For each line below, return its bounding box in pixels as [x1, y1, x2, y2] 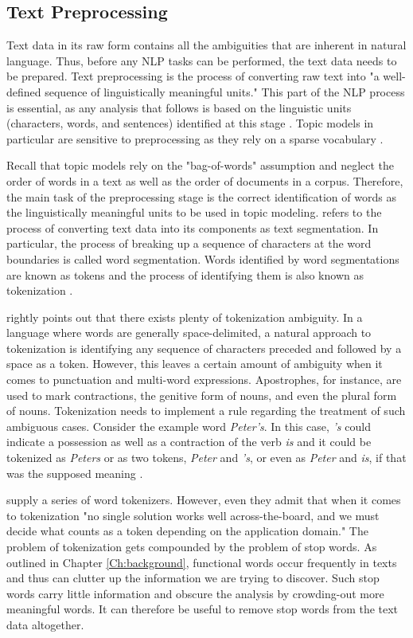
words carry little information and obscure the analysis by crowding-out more [6, 585, 384, 601]
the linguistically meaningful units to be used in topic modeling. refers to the [6, 204, 382, 221]
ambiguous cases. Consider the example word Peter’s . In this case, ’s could [6, 417, 371, 434]
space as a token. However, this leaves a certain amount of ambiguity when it [6, 355, 383, 372]
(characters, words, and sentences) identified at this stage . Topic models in [6, 115, 374, 131]
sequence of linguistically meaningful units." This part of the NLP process [45, 83, 405, 100]
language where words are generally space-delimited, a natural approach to [6, 324, 372, 341]
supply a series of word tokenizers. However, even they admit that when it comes [6, 491, 401, 508]
